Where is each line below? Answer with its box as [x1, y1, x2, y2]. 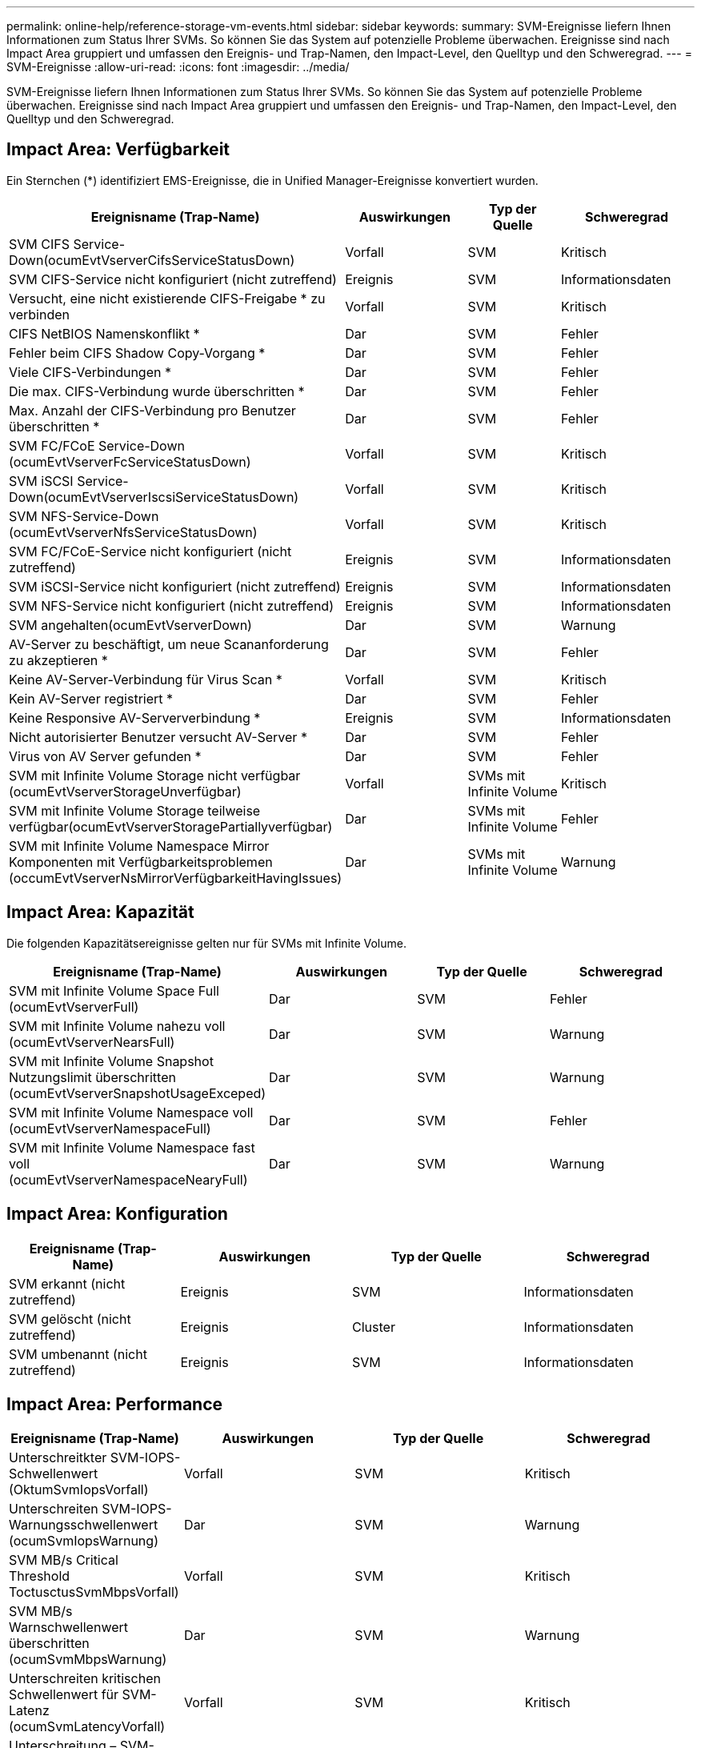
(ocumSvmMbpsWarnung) [9, 1651, 167, 1668]
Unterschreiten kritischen [9, 1670, 161, 1687]
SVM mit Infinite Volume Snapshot [9, 1052, 214, 1069]
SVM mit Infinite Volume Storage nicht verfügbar [9, 767, 301, 784]
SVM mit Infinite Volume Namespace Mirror [9, 837, 270, 854]
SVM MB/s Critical [9, 1552, 118, 1569]
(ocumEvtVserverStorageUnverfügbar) [9, 783, 242, 800]
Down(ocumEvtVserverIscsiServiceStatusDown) [9, 488, 299, 505]
